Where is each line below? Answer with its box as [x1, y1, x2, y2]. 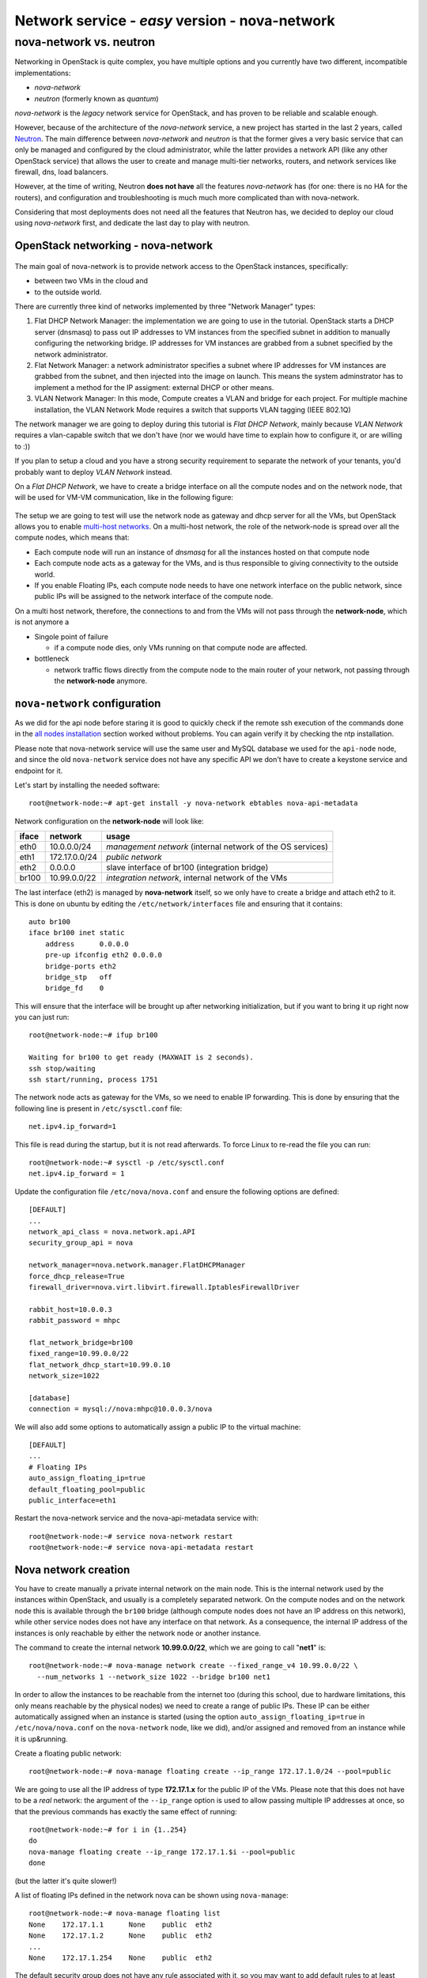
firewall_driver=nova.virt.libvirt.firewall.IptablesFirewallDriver [28, 1283, 300, 1291]
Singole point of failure [34, 631, 108, 641]
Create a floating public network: [14, 1749, 122, 1758]
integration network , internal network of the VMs [106, 873, 288, 884]
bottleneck [34, 654, 70, 664]
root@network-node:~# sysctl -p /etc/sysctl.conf [28, 1158, 225, 1167]
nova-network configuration [14, 696, 161, 710]
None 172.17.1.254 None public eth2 [28, 1953, 213, 1962]
